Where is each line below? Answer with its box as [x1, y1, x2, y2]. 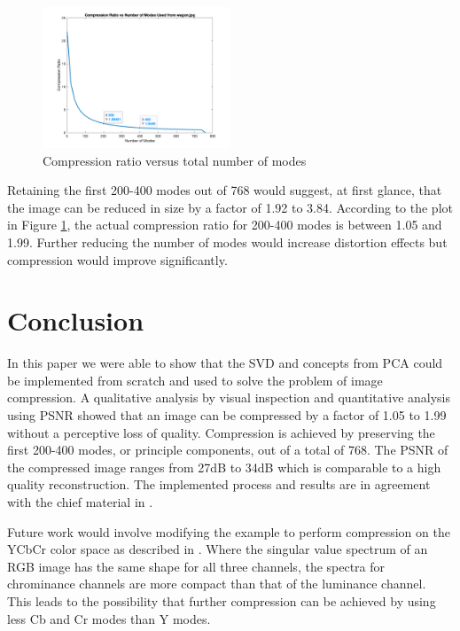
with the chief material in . [7, 493, 153, 511]
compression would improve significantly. [7, 250, 228, 269]
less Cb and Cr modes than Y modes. [7, 609, 211, 627]
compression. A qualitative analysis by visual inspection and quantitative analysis [7, 388, 451, 407]
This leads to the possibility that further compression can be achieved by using [7, 592, 436, 610]
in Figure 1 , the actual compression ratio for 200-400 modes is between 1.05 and [7, 215, 442, 234]
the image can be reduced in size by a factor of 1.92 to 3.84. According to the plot [7, 198, 453, 216]
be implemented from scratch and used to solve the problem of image [7, 370, 383, 389]
